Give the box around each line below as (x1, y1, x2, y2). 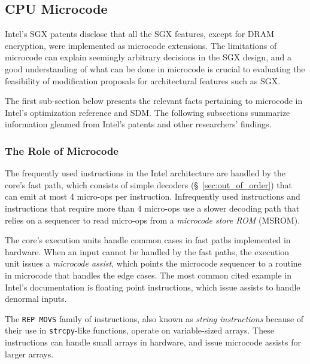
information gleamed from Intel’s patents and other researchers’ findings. (5, 118, 272, 130)
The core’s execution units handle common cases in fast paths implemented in (5, 234, 291, 246)
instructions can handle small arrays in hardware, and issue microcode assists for (5, 336, 301, 348)
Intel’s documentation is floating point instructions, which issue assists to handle (5, 280, 300, 293)
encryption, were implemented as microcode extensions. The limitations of (5, 39, 277, 51)
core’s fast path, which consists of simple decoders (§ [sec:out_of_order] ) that (5, 178, 293, 191)
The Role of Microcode (5, 143, 118, 158)
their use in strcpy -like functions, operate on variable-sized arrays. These (5, 324, 274, 337)
